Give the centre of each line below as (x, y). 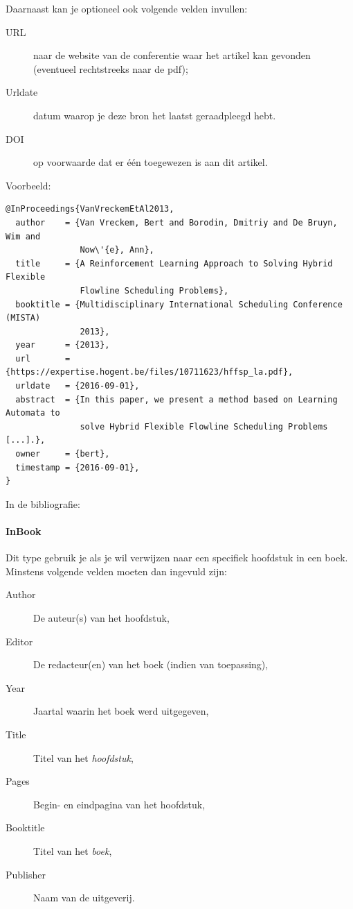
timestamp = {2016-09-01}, (78, 467)
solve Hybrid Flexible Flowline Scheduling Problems (204, 426)
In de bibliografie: (43, 503)
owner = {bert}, (63, 454)
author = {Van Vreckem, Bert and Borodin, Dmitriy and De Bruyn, (176, 222)
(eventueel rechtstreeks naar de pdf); (111, 68)
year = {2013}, (63, 345)
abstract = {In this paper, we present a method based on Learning (176, 399)
